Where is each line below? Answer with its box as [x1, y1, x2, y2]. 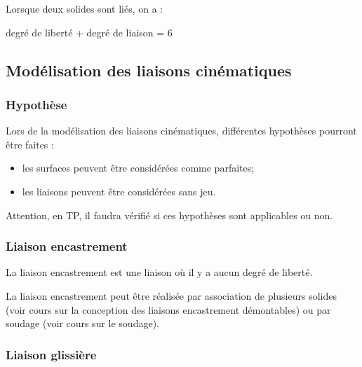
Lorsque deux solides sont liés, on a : [6, 1, 163, 15]
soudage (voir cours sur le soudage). [6, 316, 159, 331]
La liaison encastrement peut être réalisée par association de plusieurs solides [6, 288, 337, 303]
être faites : [6, 137, 54, 151]
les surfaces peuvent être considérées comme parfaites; [22, 160, 255, 175]
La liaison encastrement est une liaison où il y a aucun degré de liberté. [6, 265, 313, 279]
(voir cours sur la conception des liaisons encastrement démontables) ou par [6, 302, 331, 317]
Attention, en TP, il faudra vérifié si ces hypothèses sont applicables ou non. [6, 207, 333, 222]
